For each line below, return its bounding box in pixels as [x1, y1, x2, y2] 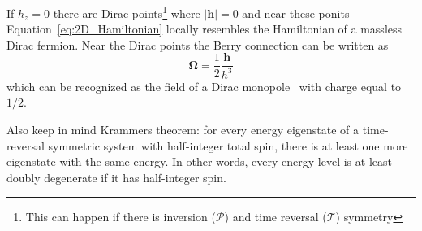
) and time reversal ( [224, 208, 327, 225]
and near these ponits [242, 4, 350, 21]
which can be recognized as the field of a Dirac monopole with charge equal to [6, 77, 402, 94]
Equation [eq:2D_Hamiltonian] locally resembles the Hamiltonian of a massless [6, 20, 403, 37]
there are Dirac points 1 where [53, 2, 200, 21]
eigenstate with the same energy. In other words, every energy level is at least [6, 153, 392, 170]
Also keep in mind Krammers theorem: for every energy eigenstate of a [6, 121, 360, 138]
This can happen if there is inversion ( [25, 208, 216, 225]
